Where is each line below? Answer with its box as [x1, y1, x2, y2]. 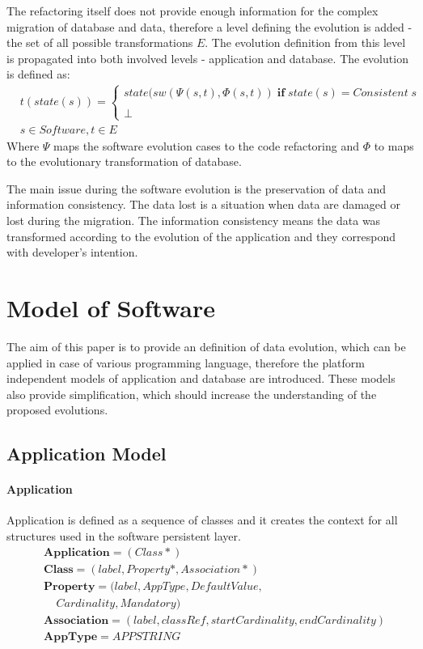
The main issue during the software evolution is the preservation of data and [6, 180, 387, 197]
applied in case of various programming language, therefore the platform [6, 354, 365, 371]
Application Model [6, 441, 167, 466]
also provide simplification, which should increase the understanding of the [6, 385, 377, 402]
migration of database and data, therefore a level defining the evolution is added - [6, 18, 412, 35]
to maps [374, 137, 414, 154]
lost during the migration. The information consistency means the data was [6, 212, 381, 228]
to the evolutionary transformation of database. [6, 153, 242, 170]
